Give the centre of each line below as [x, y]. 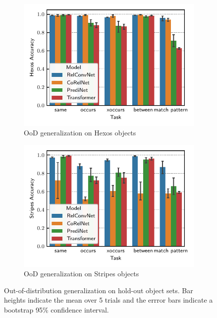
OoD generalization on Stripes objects [81, 274]
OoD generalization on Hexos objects [80, 133]
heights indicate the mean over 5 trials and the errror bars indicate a [108, 300]
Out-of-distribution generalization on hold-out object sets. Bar [99, 290]
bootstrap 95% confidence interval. [56, 309]
